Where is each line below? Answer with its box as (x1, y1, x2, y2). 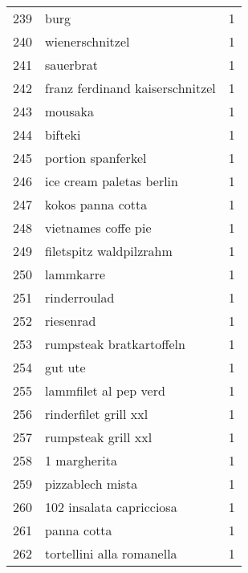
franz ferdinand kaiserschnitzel (45, 79, 216, 97)
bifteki (45, 125, 81, 144)
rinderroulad (45, 288, 115, 307)
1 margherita (45, 451, 117, 469)
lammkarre (45, 265, 106, 283)
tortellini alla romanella (45, 544, 177, 563)
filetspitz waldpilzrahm (45, 242, 173, 260)
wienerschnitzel (45, 32, 130, 51)
